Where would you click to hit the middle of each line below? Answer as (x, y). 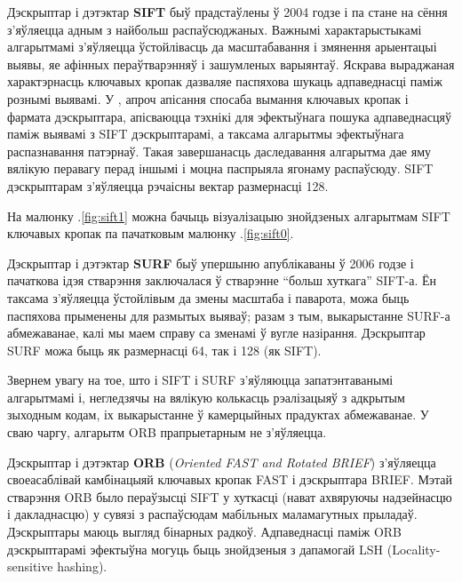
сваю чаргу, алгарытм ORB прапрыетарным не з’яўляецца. (167, 432)
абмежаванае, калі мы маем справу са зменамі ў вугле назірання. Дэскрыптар (216, 333)
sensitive (30, 566)
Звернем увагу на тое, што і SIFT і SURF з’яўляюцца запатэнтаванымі (200, 380)
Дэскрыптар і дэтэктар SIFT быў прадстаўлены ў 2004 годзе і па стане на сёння (227, 12)
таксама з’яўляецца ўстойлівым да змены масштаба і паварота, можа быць (208, 297)
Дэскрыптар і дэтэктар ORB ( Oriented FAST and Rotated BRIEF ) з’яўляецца (222, 462)
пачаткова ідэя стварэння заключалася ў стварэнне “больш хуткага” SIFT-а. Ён (222, 280)
